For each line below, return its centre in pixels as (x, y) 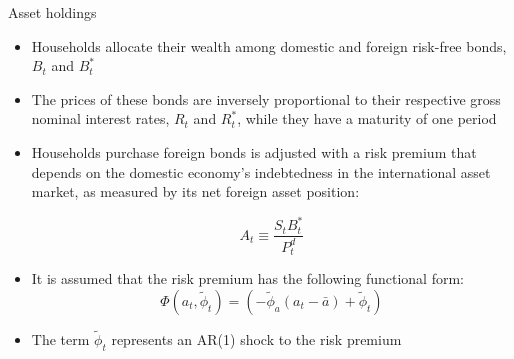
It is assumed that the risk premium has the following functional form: (247, 278)
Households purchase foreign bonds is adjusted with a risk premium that (254, 151)
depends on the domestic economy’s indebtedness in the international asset (261, 171)
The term (60, 338)
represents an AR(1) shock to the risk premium (256, 338)
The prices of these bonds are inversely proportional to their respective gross (266, 98)
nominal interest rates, (100, 118)
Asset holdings (52, 12)
